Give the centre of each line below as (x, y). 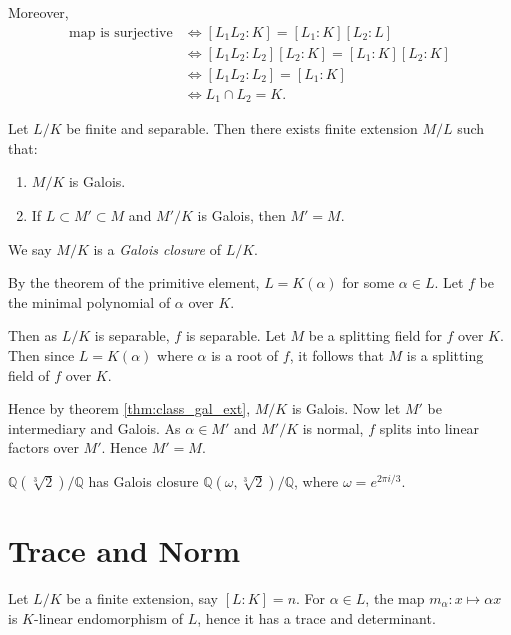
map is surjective (121, 32)
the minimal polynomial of (89, 301)
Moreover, (38, 12)
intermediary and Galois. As (94, 427)
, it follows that (336, 354)
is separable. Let (235, 335)
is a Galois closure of (157, 248)
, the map (395, 598)
